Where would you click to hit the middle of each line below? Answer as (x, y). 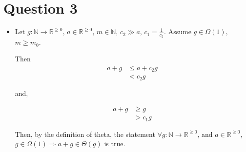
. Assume (178, 31)
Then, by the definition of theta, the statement (85, 134)
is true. (115, 143)
